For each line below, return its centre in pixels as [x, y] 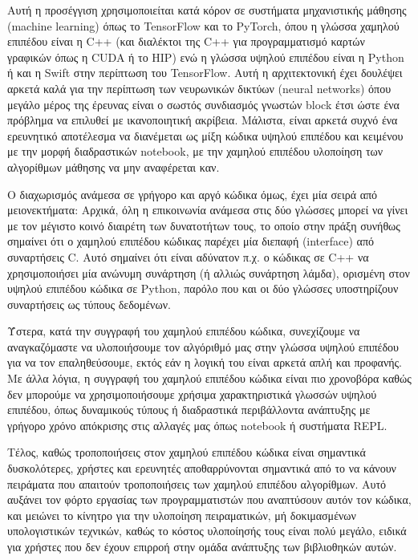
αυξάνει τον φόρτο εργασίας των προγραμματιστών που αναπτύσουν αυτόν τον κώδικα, [209, 499]
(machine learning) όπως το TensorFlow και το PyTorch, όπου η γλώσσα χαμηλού [203, 25]
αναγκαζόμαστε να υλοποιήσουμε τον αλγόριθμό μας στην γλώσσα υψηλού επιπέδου [203, 346]
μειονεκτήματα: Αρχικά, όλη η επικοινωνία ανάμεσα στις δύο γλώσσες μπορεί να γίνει [208, 210]
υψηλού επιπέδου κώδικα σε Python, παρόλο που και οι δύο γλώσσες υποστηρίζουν [203, 288]
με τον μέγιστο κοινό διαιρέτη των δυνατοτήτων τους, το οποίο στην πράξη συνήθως [204, 225]
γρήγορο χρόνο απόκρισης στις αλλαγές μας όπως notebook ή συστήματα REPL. [197, 425]
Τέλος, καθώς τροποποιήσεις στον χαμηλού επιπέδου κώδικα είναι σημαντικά [187, 452]
